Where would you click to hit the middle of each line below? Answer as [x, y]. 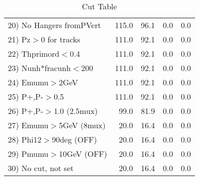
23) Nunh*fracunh [40, 68]
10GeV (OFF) [83, 154]
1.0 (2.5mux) [76, 111]
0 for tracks [60, 39]
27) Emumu [28, 125]
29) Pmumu [28, 154]
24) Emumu [28, 82]
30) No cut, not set [41, 168]
